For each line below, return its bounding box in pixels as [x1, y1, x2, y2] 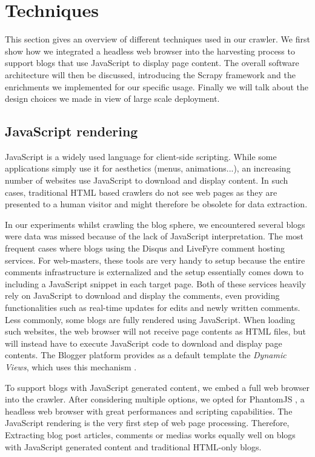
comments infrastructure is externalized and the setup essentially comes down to [5, 265, 303, 278]
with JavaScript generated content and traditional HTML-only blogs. [5, 440, 262, 453]
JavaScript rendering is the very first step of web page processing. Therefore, [5, 416, 290, 429]
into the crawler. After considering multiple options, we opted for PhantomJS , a [5, 393, 305, 405]
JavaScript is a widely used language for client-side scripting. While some [5, 150, 277, 162]
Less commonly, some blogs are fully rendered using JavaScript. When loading [5, 313, 295, 325]
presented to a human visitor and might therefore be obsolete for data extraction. [5, 198, 308, 210]
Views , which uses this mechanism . [5, 360, 137, 373]
